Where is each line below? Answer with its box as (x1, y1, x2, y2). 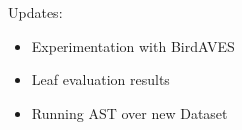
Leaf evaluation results (31, 69, 170, 90)
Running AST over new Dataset (31, 102, 228, 123)
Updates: (8, 2, 63, 22)
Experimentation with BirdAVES (31, 35, 235, 56)
